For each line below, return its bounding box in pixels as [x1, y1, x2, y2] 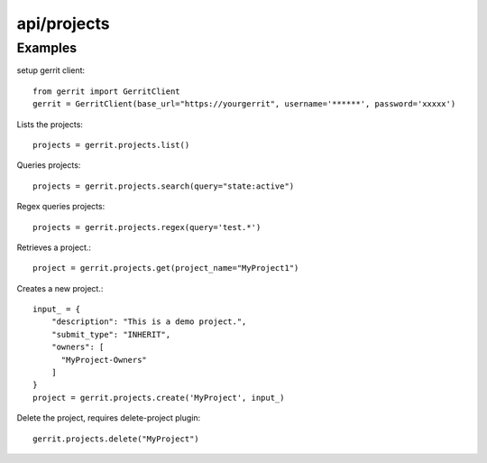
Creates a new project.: [16, 282, 104, 293]
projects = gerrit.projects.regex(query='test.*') [32, 222, 262, 232]
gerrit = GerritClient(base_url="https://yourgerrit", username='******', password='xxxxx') [32, 99, 456, 109]
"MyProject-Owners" [60, 355, 148, 365]
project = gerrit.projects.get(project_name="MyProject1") [32, 263, 299, 273]
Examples [16, 40, 78, 56]
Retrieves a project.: [16, 242, 92, 253]
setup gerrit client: [16, 65, 86, 76]
